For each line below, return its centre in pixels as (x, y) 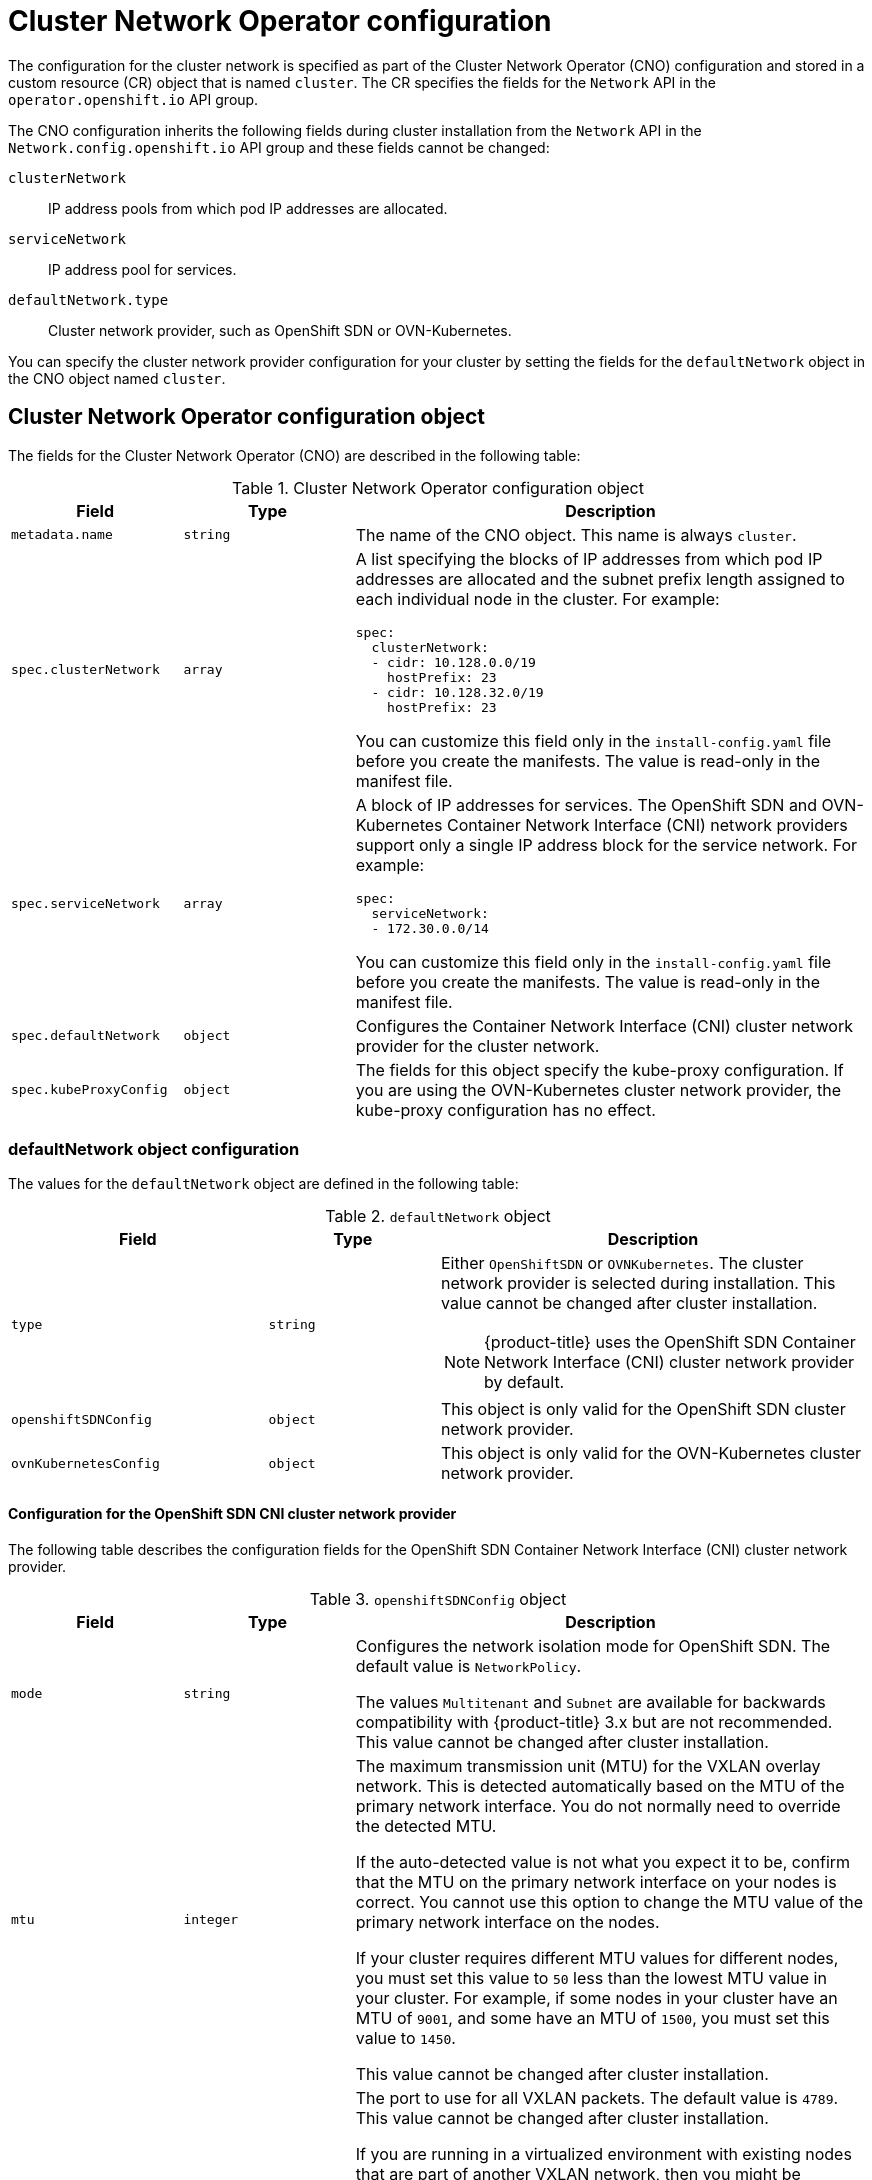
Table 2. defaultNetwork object (438, 1216)
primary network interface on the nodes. (507, 1921)
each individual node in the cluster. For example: (537, 598)
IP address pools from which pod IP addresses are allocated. (248, 208)
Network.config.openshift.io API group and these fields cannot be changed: (279, 147)
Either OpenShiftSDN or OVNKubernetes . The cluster (622, 1263)
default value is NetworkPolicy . (468, 1665)
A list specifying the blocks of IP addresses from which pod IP (589, 558)
